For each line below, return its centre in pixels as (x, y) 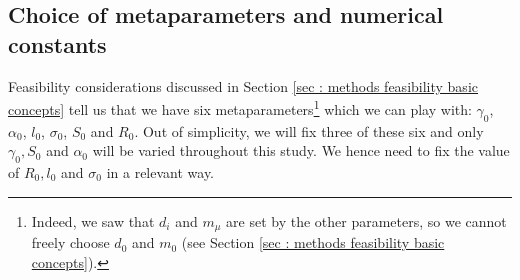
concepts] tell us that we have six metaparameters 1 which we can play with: (240, 107)
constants (57, 43)
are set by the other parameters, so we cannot (366, 220)
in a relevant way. (160, 172)
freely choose (70, 242)
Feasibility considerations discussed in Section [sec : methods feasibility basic (243, 85)
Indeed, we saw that (93, 220)
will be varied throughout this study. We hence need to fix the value (301, 150)
